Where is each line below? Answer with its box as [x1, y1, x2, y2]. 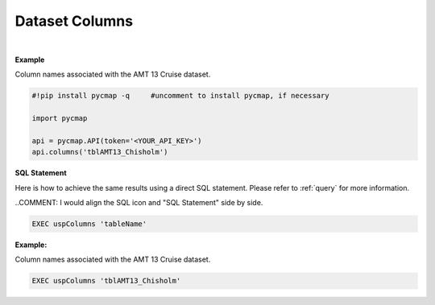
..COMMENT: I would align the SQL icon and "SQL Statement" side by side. [14, 198, 263, 208]
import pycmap [31, 113, 88, 123]
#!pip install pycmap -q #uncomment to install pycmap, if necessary [31, 91, 329, 101]
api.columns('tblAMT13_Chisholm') [31, 147, 168, 157]
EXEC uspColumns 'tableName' [31, 220, 147, 229]
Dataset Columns [14, 12, 133, 30]
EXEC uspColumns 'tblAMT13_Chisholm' [31, 276, 181, 286]
